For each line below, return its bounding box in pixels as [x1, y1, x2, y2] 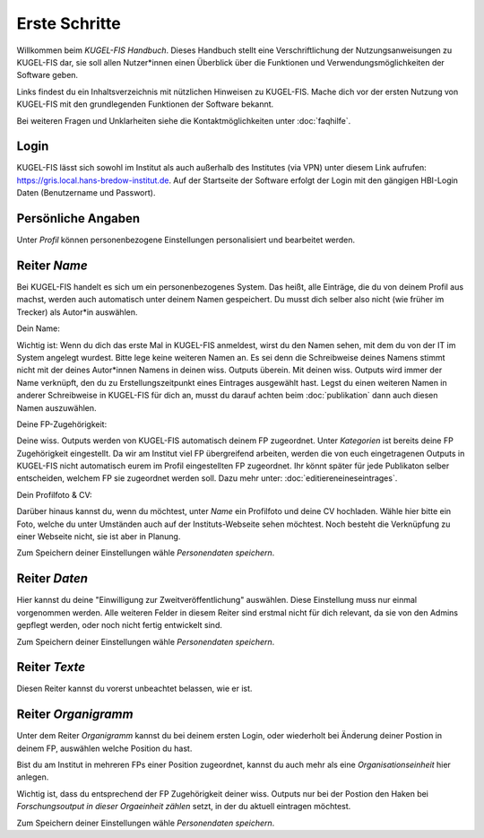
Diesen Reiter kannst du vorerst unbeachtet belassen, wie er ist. [16, 683, 253, 694]
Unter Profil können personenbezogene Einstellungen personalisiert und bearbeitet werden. [16, 234, 356, 246]
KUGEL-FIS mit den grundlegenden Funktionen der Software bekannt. [16, 99, 274, 109]
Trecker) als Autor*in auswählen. [16, 306, 138, 318]
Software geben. [16, 70, 79, 81]
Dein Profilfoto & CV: [16, 489, 93, 500]
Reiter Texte [16, 659, 85, 675]
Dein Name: [16, 323, 60, 334]
